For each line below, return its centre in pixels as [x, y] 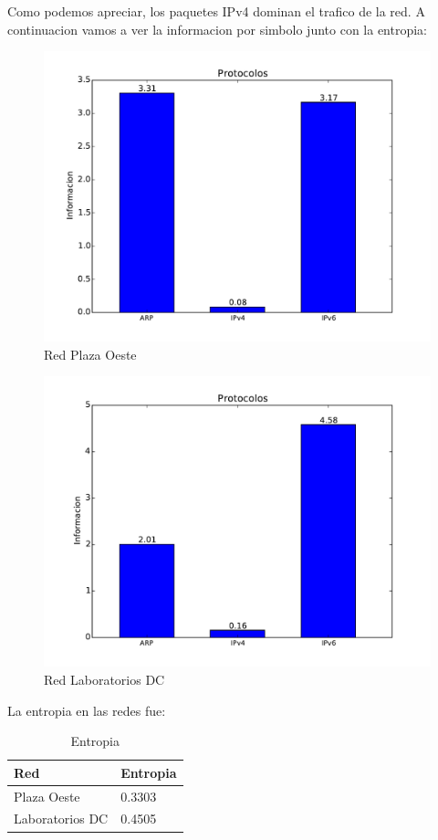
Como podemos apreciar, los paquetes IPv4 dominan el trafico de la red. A [216, 11]
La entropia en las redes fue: [87, 710]
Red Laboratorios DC [104, 679]
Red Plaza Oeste [90, 354]
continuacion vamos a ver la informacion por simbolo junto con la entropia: [217, 29]
